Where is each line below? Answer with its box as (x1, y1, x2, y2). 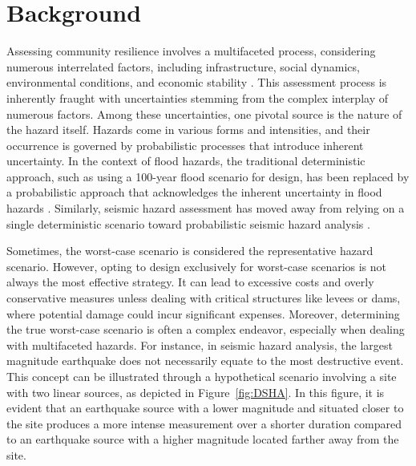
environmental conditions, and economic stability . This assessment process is (6, 74, 387, 91)
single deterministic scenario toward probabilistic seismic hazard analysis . (6, 215, 370, 232)
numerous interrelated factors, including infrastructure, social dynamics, (6, 58, 360, 75)
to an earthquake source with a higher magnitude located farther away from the (6, 431, 399, 448)
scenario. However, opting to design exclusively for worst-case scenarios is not (6, 257, 387, 274)
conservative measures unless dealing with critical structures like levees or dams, (6, 290, 401, 306)
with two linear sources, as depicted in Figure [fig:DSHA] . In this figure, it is (6, 383, 385, 400)
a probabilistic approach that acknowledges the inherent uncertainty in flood (6, 184, 382, 201)
